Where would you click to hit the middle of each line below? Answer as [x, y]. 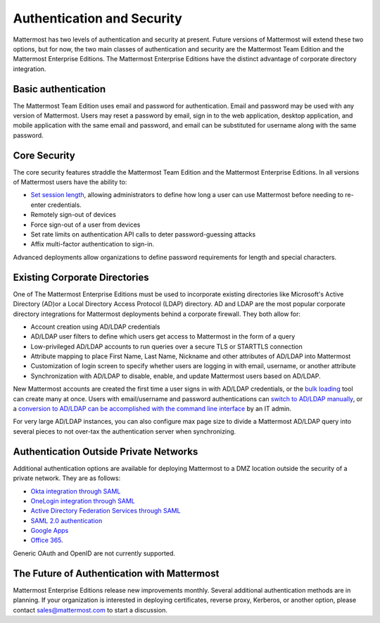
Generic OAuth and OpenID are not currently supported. [94, 553]
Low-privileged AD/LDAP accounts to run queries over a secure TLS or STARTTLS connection [166, 346]
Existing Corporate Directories [81, 277]
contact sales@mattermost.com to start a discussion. [90, 610]
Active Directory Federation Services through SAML [106, 511]
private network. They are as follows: [67, 478]
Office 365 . [47, 540]
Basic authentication [59, 89]
